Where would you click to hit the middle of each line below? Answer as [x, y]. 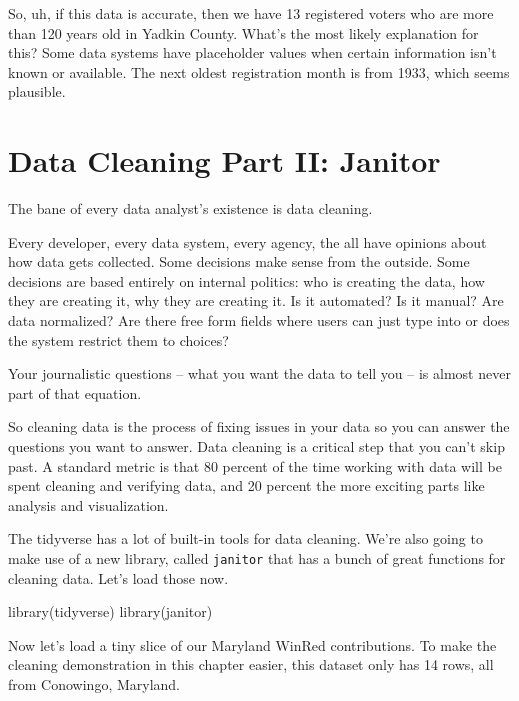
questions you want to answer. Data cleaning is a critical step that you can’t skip [256, 446]
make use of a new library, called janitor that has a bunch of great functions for [257, 558]
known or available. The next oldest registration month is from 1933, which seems [259, 71]
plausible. [37, 91]
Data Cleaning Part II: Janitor [224, 160]
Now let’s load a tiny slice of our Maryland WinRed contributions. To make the [252, 644]
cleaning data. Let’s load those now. [118, 577]
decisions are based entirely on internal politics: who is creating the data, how [246, 280]
